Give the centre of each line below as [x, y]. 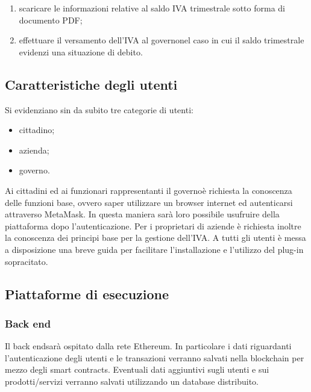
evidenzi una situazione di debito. [81, 51]
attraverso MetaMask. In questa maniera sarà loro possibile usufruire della [142, 214]
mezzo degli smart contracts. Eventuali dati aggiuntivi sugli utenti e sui [137, 369]
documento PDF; [51, 20]
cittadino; [37, 130]
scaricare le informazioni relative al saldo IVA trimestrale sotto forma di [152, 8]
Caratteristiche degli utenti [91, 84]
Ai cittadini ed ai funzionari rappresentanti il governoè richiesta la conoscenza [149, 190]
